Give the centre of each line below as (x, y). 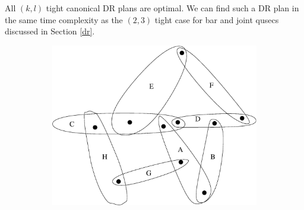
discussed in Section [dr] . (50, 31)
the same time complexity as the (64, 19)
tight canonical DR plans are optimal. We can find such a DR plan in (172, 8)
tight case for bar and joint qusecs (217, 19)
